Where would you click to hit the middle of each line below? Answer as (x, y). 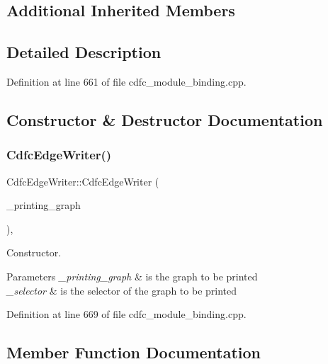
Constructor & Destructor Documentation (165, 119)
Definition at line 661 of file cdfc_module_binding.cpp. (126, 81)
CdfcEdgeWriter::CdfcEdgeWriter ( (83, 181)
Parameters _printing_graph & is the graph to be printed (132, 276)
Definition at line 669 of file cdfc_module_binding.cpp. (126, 314)
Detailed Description (84, 52)
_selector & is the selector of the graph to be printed (122, 290)
